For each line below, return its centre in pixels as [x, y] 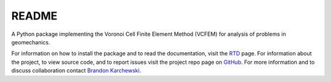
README [34, 16]
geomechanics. [31, 42]
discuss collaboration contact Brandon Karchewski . [76, 70]
